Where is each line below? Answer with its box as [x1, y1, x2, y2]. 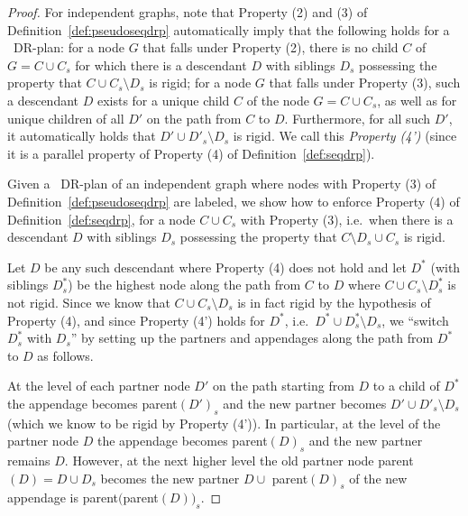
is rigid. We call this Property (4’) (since [233, 126, 457, 145]
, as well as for [377, 90, 457, 109]
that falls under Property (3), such [269, 73, 461, 92]
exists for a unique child [96, 90, 230, 109]
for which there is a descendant [75, 55, 247, 74]
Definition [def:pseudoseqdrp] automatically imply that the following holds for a [7, 20, 450, 39]
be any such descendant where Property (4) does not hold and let [44, 257, 407, 276]
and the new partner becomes [223, 393, 387, 412]
